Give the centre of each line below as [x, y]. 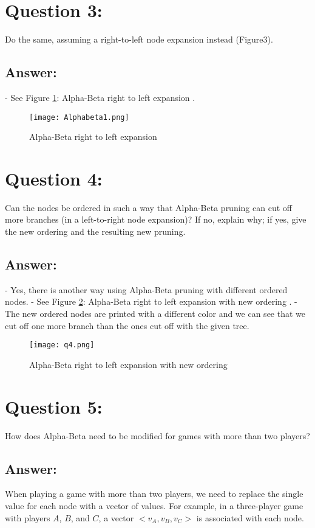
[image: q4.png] [62, 345]
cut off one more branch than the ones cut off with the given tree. [127, 325]
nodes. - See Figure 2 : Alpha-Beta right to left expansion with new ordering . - [151, 301]
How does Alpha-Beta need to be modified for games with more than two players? [157, 435]
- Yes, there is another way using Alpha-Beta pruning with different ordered [146, 289]
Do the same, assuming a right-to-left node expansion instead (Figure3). [139, 39]
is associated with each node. [250, 517]
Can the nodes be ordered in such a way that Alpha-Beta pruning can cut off [148, 207]
